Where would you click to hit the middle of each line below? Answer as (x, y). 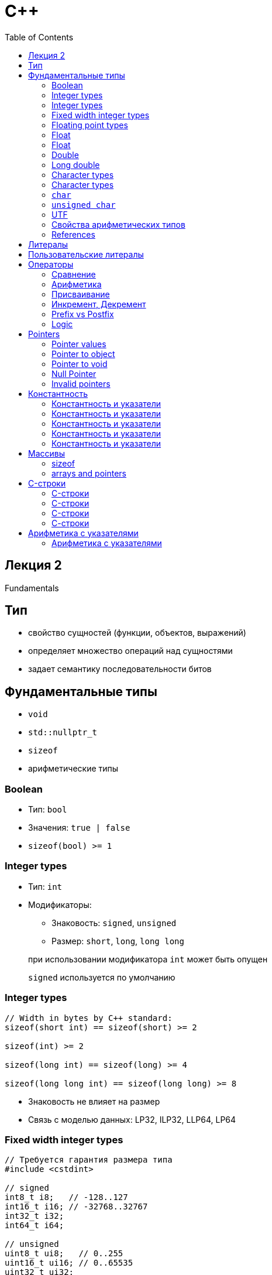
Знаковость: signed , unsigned (114, 923)
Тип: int (45, 886)
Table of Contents (39, 37)
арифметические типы (73, 769)
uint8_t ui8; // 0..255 (64, 1254)
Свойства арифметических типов (118, 224)
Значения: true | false (79, 828)
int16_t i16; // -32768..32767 (76, 1207)
